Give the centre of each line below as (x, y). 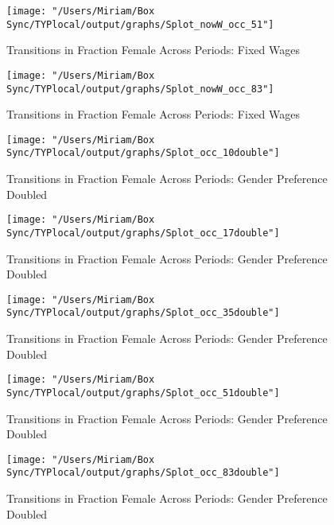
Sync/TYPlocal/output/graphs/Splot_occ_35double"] (143, 313)
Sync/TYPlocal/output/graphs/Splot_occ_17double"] (143, 233)
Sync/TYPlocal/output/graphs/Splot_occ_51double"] (143, 393)
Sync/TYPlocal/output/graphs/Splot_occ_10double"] (143, 153)
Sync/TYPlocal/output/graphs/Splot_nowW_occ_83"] (140, 89)
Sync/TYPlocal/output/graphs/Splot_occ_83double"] (143, 473)
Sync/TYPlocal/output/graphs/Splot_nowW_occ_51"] (140, 24)
